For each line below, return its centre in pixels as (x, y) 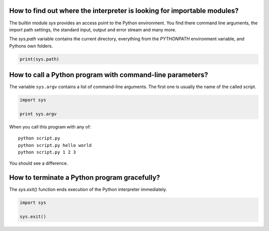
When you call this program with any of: (50, 126)
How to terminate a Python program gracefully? (85, 177)
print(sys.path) (40, 59)
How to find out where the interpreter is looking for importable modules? (124, 11)
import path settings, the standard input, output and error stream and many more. (93, 29)
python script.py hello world (55, 145)
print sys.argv (38, 114)
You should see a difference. (39, 163)
